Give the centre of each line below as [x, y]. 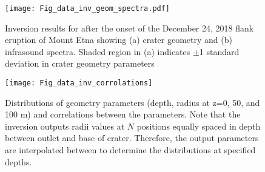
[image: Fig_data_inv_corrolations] [79, 83]
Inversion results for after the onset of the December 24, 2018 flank [129, 28]
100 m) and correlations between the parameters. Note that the [123, 114]
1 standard [219, 51]
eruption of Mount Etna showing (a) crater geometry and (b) [119, 40]
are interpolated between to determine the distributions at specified [130, 150]
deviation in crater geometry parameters [80, 63]
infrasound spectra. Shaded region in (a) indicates [98, 51]
